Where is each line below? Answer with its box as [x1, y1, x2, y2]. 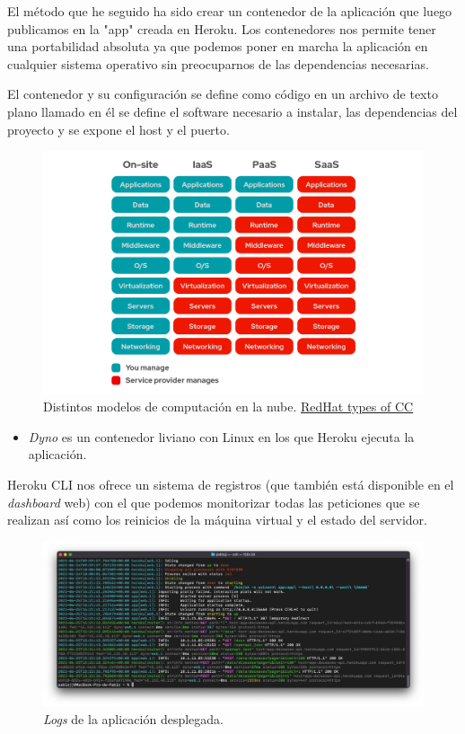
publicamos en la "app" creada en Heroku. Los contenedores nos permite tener [7, 19, 436, 38]
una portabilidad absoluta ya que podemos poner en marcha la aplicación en [7, 37, 428, 56]
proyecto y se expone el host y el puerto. [7, 119, 230, 138]
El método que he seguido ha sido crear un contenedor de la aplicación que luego [7, 2, 452, 20]
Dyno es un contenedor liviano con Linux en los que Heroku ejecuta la [28, 427, 415, 446]
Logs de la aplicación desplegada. [43, 709, 224, 728]
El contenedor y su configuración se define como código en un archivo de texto [7, 84, 438, 103]
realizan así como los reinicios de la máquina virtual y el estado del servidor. [7, 510, 428, 529]
